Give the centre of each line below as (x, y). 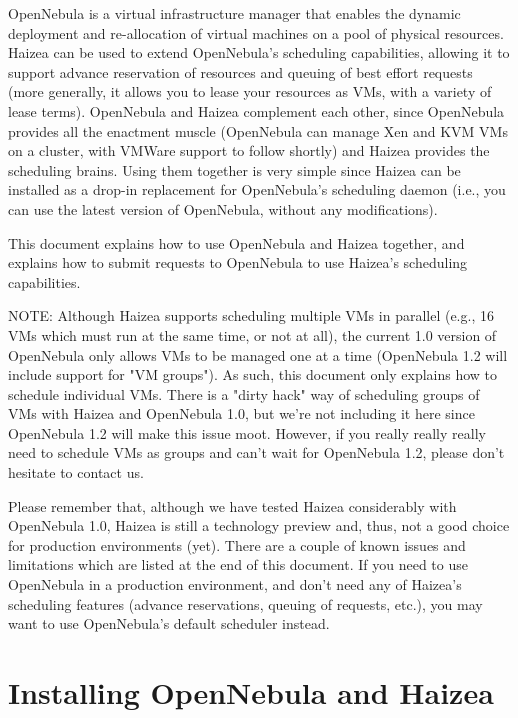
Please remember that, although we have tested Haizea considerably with (232, 505)
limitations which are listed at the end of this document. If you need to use (238, 564)
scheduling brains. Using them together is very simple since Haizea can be (234, 169)
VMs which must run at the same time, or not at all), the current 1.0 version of (252, 334)
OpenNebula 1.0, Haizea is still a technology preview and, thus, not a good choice (259, 525)
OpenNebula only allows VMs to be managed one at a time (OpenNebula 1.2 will (258, 354)
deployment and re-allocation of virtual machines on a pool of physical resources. (256, 32)
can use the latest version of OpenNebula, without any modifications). (223, 208)
